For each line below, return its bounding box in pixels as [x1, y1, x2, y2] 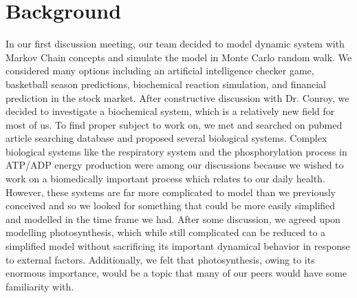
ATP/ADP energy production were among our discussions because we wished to [6, 158, 344, 172]
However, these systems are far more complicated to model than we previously [6, 184, 336, 199]
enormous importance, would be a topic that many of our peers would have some [6, 266, 347, 280]
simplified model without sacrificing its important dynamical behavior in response [6, 239, 350, 253]
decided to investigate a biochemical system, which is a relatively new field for [6, 104, 335, 118]
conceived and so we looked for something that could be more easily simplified [6, 198, 336, 213]
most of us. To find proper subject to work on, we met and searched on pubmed [6, 117, 343, 131]
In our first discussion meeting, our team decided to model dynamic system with [6, 36, 345, 51]
